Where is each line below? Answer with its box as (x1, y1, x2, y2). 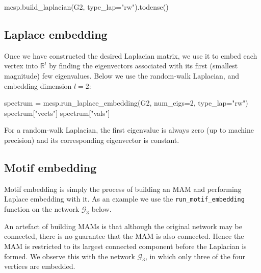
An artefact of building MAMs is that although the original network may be (4, 220, 242, 231)
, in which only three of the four (145, 251, 245, 261)
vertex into (4, 60, 38, 71)
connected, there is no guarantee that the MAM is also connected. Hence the (4, 231, 244, 241)
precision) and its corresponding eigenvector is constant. (4, 134, 179, 145)
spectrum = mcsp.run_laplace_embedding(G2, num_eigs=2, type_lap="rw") (4, 97, 248, 108)
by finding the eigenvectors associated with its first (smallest (49, 60, 238, 71)
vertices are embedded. (4, 261, 75, 271)
